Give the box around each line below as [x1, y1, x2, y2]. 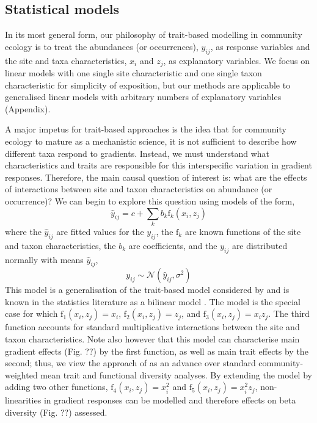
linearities [5, 394, 42, 407]
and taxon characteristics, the [5, 239, 116, 251]
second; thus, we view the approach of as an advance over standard [5, 356, 256, 369]
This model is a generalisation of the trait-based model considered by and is [5, 283, 290, 296]
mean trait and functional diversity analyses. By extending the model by [40, 368, 312, 381]
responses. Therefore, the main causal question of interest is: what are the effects [5, 170, 307, 183]
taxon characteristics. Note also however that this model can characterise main [5, 333, 300, 345]
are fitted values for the [56, 225, 144, 237]
